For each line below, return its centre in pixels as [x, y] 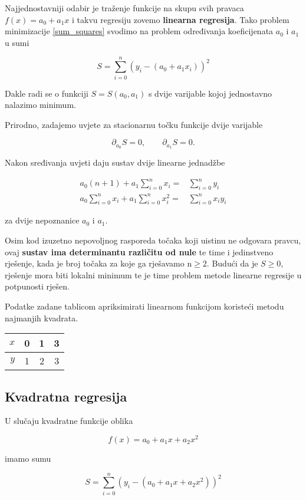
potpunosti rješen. [37, 286]
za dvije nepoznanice [42, 220]
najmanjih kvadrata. [42, 318]
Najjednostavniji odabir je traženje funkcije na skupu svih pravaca [124, 8]
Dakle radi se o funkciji [47, 93]
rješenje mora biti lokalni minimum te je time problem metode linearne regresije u [153, 274]
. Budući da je [232, 263]
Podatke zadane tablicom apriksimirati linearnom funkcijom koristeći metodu [144, 306]
